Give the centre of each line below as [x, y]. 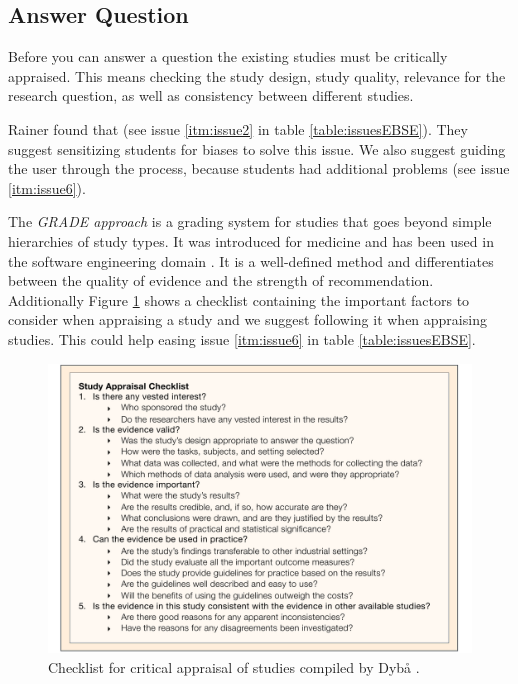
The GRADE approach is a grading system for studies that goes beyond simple [250, 221]
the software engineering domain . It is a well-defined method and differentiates [251, 260]
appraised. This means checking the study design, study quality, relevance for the [257, 75]
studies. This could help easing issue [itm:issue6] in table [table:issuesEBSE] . [242, 338]
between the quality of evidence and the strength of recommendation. [221, 280]
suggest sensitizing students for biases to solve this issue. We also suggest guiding [257, 148]
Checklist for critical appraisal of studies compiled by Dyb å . [234, 666]
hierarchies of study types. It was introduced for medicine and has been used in [251, 240]
